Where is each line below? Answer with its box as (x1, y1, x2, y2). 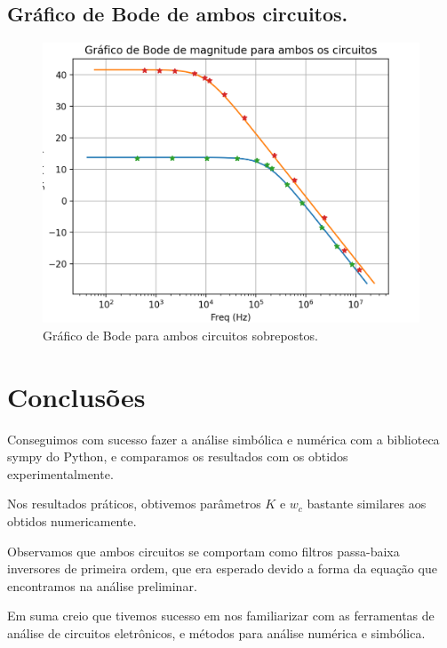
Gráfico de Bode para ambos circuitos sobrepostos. (43, 325, 318, 344)
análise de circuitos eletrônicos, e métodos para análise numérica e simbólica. (7, 623, 426, 642)
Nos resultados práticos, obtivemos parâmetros (7, 494, 261, 513)
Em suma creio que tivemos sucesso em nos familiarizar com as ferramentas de (7, 606, 435, 625)
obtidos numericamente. (7, 511, 137, 530)
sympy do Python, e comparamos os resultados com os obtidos (7, 447, 348, 466)
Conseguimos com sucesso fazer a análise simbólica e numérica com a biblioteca (7, 429, 440, 448)
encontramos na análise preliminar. (7, 576, 197, 595)
